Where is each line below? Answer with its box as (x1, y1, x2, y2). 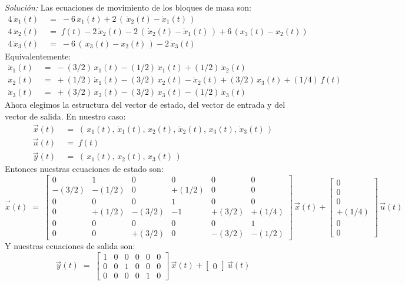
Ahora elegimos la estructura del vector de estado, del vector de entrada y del (5, 98, 286, 111)
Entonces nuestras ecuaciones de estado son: (5, 163, 164, 175)
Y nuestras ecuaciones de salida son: (5, 240, 135, 252)
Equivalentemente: (5, 49, 71, 62)
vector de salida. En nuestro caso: (5, 110, 126, 122)
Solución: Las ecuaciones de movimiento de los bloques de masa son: (5, 1, 251, 13)
